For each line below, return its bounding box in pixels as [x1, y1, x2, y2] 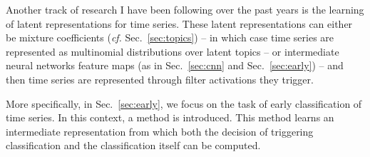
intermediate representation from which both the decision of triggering [6, 123, 314, 138]
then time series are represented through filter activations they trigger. [6, 71, 314, 86]
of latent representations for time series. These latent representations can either [6, 16, 353, 31]
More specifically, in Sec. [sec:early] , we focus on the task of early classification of [6, 96, 362, 111]
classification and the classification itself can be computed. [6, 138, 261, 153]
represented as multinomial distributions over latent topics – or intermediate [6, 44, 339, 59]
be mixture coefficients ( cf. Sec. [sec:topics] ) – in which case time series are [6, 30, 334, 45]
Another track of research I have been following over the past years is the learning [6, 2, 364, 16]
